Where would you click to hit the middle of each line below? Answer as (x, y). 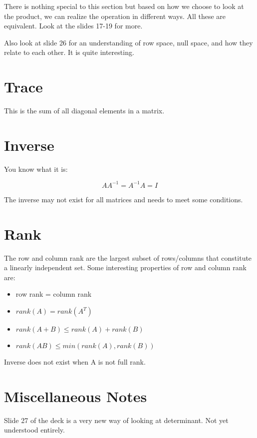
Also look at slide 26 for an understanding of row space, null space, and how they (128, 42)
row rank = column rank (54, 294)
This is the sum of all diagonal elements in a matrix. (84, 111)
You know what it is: (36, 169)
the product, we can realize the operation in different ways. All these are (115, 16)
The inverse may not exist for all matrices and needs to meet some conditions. (124, 199)
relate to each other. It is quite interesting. (69, 52)
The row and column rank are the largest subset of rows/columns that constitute (128, 257)
